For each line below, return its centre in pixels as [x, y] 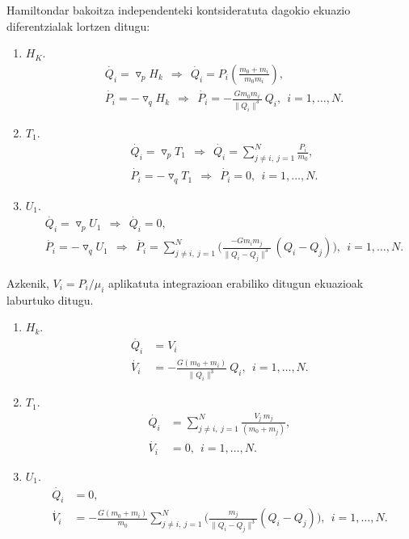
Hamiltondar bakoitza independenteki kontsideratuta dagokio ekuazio [179, 10]
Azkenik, [28, 283]
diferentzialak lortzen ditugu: [78, 25]
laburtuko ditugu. [50, 299]
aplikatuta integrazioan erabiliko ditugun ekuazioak [236, 283]
